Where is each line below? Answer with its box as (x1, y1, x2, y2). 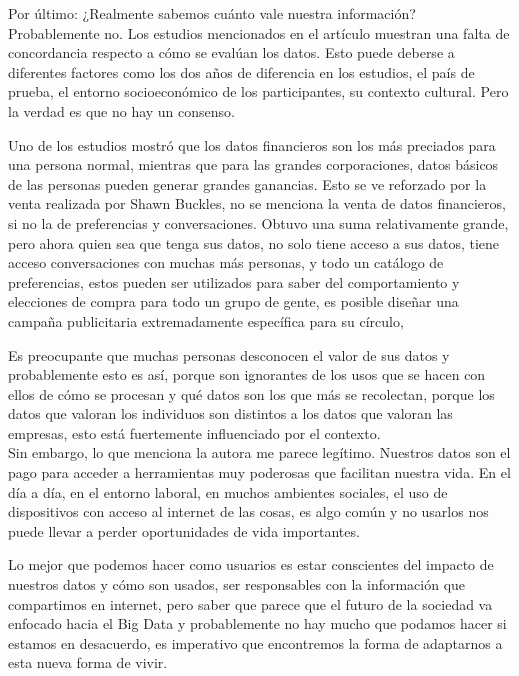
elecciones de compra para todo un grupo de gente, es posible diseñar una (8, 291, 459, 312)
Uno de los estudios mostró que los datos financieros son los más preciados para (8, 134, 496, 155)
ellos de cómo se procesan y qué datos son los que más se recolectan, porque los (8, 383, 495, 404)
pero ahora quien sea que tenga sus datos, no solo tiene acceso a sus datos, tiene (8, 232, 500, 253)
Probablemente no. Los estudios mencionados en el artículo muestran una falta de (8, 22, 510, 43)
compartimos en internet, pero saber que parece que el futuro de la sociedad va (8, 593, 493, 614)
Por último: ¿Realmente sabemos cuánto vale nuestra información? (8, 3, 416, 23)
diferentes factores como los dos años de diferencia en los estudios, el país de (8, 61, 475, 82)
